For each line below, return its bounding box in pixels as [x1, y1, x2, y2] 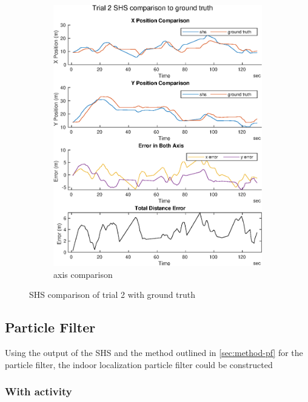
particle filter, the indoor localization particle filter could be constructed [5, 358, 273, 371]
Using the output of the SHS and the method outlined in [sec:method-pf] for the [5, 346, 303, 359]
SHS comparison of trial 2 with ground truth [29, 288, 196, 301]
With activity [5, 384, 72, 399]
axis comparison [53, 268, 113, 280]
